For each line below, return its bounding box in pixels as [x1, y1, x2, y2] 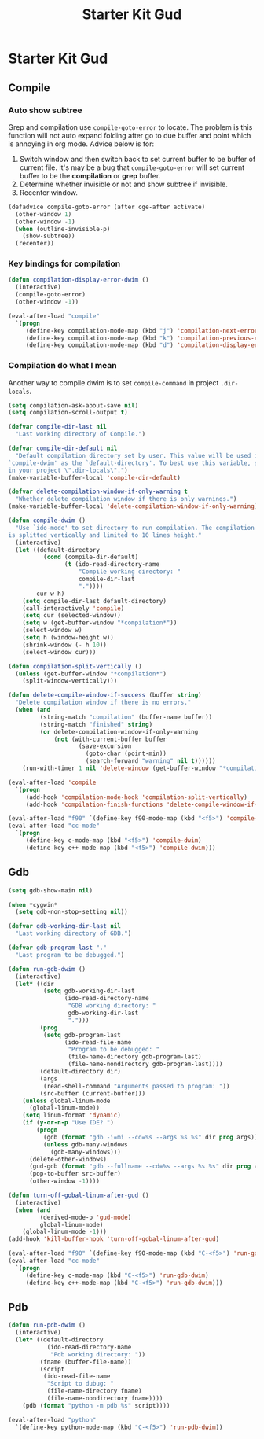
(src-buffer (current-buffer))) [39, 1089, 146, 1098]
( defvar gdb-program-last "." [8, 944, 108, 952]
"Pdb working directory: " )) [49, 1350, 146, 1358]
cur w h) [36, 590, 65, 598]
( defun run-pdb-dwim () [8, 1321, 86, 1330]
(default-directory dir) [39, 1068, 122, 1076]
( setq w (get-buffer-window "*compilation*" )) [22, 619, 178, 627]
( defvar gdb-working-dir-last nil [8, 922, 122, 930]
